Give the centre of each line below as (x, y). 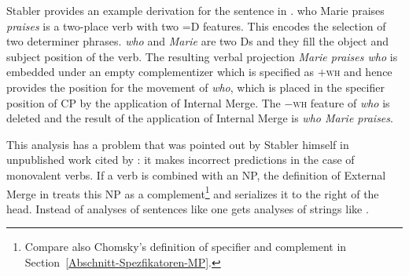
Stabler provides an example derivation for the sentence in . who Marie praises (195, 10)
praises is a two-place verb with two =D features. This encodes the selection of (196, 25)
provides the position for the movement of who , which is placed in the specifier (195, 87)
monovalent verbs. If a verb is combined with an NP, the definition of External (196, 174)
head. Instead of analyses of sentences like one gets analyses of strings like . (188, 208)
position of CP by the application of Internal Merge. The (144, 102)
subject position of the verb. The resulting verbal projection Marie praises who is (202, 56)
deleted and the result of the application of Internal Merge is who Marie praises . (200, 118)
